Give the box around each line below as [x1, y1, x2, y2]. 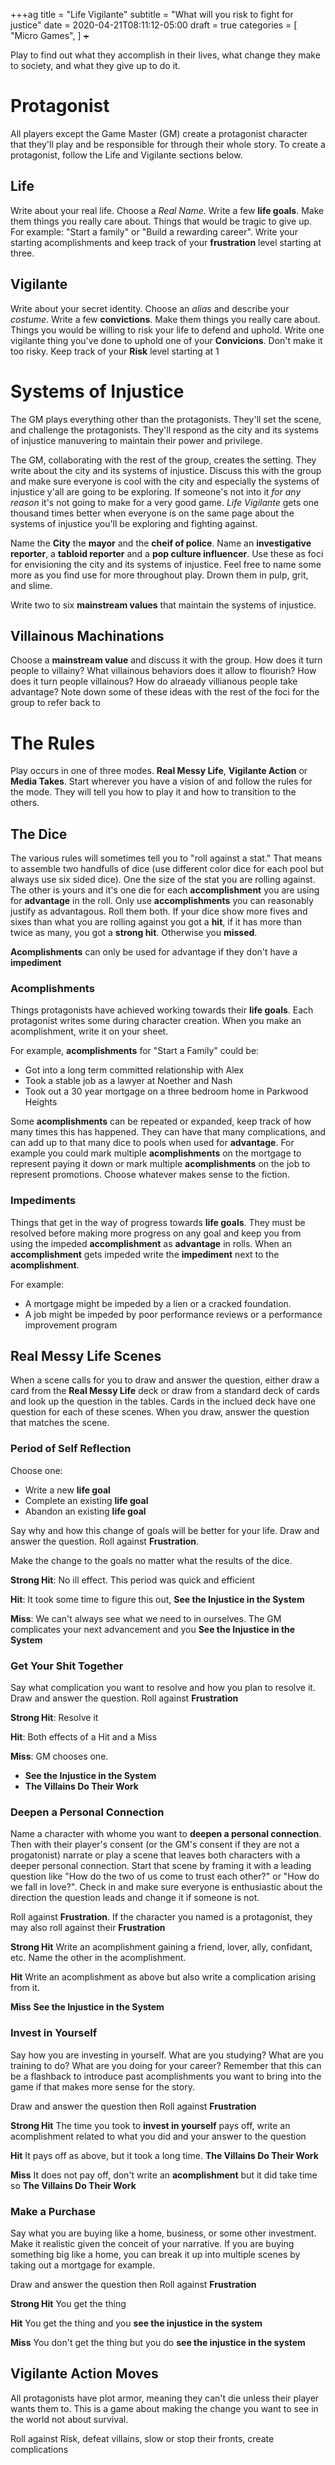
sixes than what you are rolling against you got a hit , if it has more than [10, 916, 302, 928]
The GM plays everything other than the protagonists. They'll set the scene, [10, 413, 322, 425]
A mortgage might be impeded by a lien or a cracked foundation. [24, 1297, 292, 1309]
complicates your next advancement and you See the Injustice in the [10, 1623, 296, 1635]
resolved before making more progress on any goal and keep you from [10, 1227, 302, 1239]
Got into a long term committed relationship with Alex [24, 1064, 245, 1076]
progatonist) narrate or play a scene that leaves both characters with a [10, 1849, 301, 1861]
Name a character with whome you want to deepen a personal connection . [10, 1828, 322, 1840]
